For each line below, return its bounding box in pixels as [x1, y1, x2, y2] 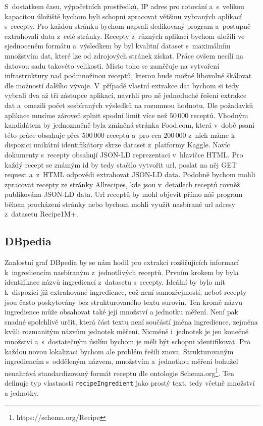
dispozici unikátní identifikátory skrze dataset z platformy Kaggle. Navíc [5, 139, 230, 150]
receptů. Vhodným [190, 110, 248, 120]
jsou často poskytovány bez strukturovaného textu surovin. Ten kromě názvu [5, 296, 243, 307]
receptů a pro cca [107, 129, 162, 140]
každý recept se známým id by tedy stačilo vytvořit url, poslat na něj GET [5, 159, 237, 170]
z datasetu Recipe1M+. [5, 208, 78, 219]
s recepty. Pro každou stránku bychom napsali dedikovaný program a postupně [5, 21, 251, 31]
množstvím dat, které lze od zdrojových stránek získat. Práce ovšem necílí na [5, 50, 244, 61]
